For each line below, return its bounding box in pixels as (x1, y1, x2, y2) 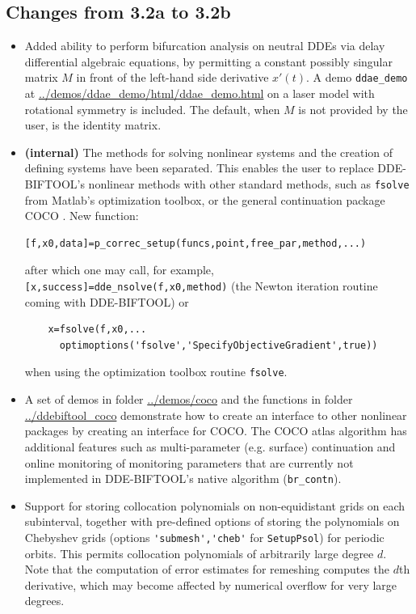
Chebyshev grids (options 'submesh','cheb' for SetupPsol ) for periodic (24, 528, 384, 545)
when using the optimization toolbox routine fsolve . (24, 363, 288, 380)
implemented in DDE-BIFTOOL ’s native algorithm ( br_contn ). (24, 470, 342, 487)
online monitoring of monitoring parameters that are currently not (24, 454, 354, 471)
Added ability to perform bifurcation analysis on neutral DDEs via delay (24, 37, 385, 54)
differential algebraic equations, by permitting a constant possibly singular (24, 53, 393, 70)
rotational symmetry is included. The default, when (24, 100, 280, 117)
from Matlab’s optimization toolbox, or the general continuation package (24, 191, 385, 208)
